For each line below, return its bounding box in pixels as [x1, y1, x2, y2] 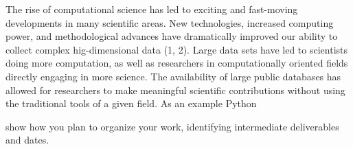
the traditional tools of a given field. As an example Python [5, 96, 257, 111]
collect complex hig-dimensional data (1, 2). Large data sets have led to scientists [5, 42, 348, 56]
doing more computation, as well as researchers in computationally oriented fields [5, 56, 348, 70]
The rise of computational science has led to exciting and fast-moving [5, 2, 298, 16]
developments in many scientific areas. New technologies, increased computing [5, 15, 334, 30]
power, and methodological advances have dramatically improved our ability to [5, 29, 338, 43]
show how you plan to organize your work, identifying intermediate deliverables [5, 119, 339, 133]
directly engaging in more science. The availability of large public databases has [5, 69, 341, 83]
